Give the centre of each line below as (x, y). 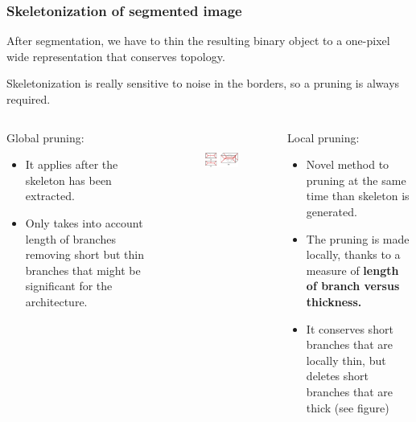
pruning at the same (356, 180)
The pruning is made (358, 238)
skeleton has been (68, 180)
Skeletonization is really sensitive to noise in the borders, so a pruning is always (203, 83)
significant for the (69, 286)
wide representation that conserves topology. (116, 56)
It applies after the (72, 164)
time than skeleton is (358, 196)
